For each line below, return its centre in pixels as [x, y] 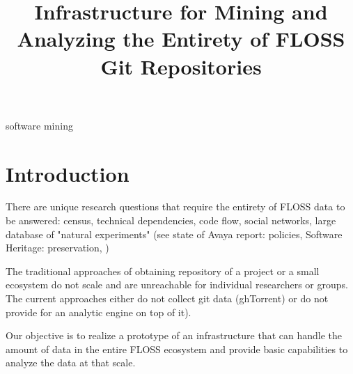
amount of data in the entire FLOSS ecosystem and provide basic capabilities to [177, 349]
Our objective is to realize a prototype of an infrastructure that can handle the [174, 335]
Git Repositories [181, 66]
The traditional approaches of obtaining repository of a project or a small [163, 271]
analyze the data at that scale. [71, 363]
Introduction [68, 173]
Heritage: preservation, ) [57, 248]
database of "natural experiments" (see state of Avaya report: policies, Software [174, 234]
